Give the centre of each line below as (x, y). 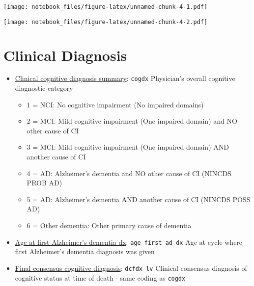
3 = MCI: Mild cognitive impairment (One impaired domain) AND (128, 147)
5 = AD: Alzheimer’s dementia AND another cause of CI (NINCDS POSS (139, 199)
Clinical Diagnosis (65, 55)
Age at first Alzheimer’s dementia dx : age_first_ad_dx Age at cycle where (129, 242)
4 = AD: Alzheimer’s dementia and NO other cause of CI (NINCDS (129, 173)
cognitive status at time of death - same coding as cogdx (100, 277)
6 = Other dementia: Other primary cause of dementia (109, 225)
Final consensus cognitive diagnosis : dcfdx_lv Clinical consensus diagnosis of (131, 268)
